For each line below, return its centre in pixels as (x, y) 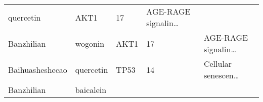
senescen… (221, 75)
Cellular (218, 64)
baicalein (91, 90)
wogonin (90, 43)
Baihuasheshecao (38, 69)
